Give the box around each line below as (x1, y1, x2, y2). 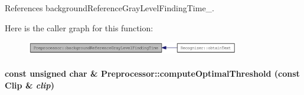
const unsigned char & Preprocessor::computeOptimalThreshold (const (5, 67, 300, 80)
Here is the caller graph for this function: (5, 21, 153, 34)
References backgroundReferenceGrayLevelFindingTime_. (5, 2, 214, 14)
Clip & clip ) (5, 78, 54, 91)
